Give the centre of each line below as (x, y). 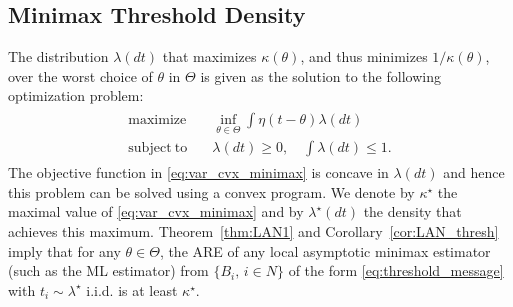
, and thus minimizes (364, 56)
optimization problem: (76, 95)
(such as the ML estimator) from (108, 270)
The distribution (58, 56)
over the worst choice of (80, 75)
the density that (412, 211)
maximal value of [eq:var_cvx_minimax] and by (156, 211)
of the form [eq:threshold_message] (396, 270)
